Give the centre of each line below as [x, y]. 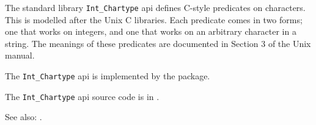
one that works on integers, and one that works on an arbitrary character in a [151, 31]
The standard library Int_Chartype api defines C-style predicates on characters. [155, 7]
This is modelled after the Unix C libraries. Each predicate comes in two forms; [154, 19]
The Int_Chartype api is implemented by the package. [108, 76]
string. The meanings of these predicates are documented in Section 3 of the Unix [158, 43]
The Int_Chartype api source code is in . [82, 96]
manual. [20, 55]
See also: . [24, 117]
